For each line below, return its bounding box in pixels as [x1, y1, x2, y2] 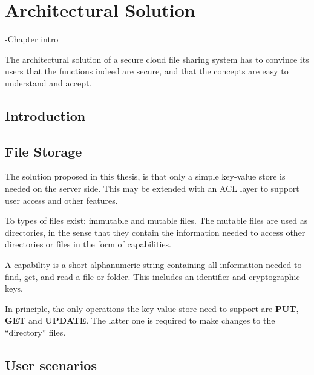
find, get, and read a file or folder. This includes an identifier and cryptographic [5, 270, 300, 282]
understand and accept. [5, 76, 92, 89]
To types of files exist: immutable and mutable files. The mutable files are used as [5, 214, 308, 227]
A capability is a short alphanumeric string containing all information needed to [5, 258, 302, 271]
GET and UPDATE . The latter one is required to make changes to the [5, 314, 275, 327]
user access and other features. [5, 194, 118, 206]
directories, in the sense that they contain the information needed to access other [5, 226, 306, 238]
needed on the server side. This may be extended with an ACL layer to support [5, 182, 299, 195]
